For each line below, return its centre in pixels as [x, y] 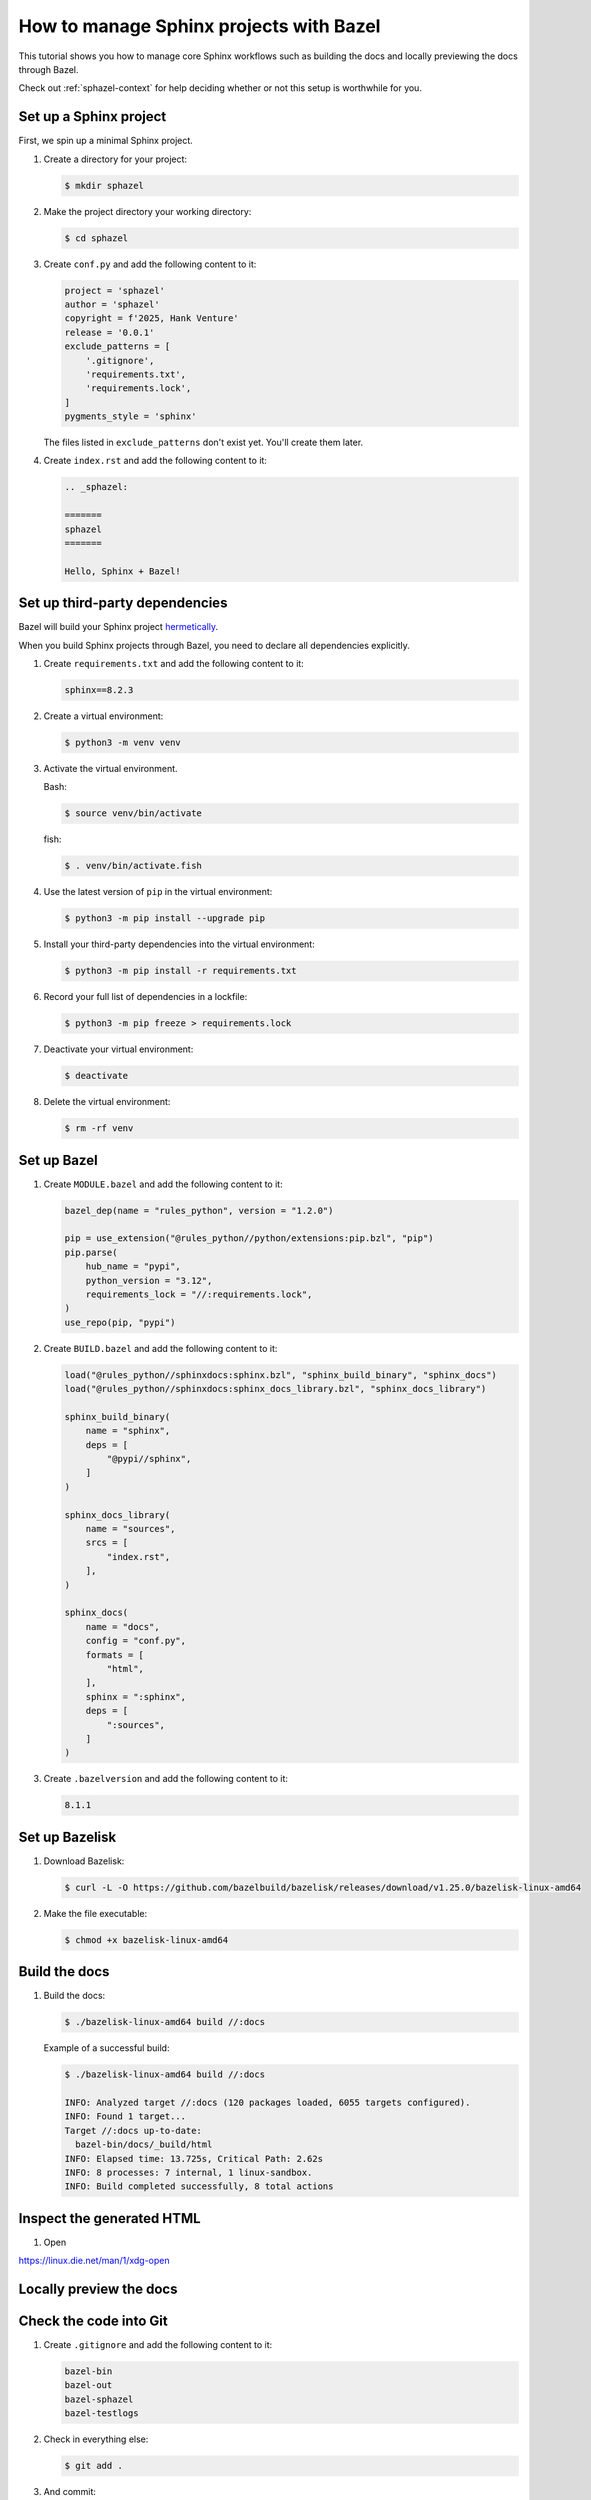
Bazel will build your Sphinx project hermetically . [118, 627]
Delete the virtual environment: [107, 1102]
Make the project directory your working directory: [147, 211]
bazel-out [88, 2385]
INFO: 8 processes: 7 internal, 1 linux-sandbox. [188, 2172]
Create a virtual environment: [103, 716]
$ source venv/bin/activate [133, 813]
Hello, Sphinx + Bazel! [123, 571]
